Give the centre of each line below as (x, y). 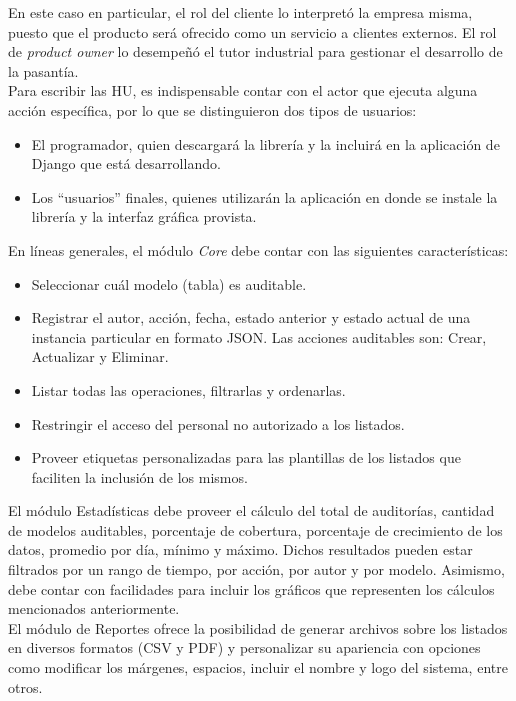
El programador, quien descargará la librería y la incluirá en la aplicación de (265, 143)
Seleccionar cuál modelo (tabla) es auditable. (169, 283)
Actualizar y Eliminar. (100, 356)
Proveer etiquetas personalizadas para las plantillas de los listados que (246, 457)
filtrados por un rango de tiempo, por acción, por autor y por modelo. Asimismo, (256, 569)
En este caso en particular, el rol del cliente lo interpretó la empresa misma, (240, 12)
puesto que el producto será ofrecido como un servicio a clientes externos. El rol (252, 31)
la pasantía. (43, 70)
